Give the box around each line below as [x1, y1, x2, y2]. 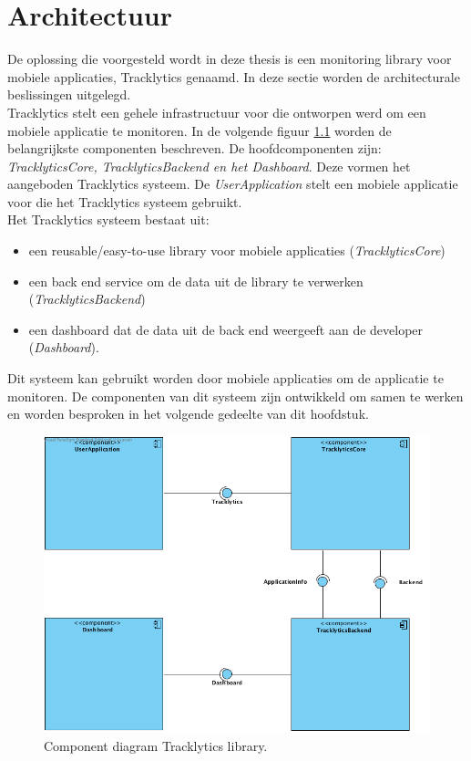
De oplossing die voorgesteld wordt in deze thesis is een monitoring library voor [7, 49, 452, 68]
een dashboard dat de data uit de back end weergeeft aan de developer [28, 319, 424, 339]
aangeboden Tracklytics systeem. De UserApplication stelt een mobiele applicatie [7, 174, 458, 193]
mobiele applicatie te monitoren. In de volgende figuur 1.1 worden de [7, 120, 392, 140]
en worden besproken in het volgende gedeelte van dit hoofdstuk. [7, 404, 369, 423]
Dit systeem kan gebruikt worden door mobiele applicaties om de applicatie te [7, 369, 444, 388]
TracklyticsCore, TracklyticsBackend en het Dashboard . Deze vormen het [7, 156, 411, 175]
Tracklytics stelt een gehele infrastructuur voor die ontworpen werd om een [7, 102, 426, 121]
